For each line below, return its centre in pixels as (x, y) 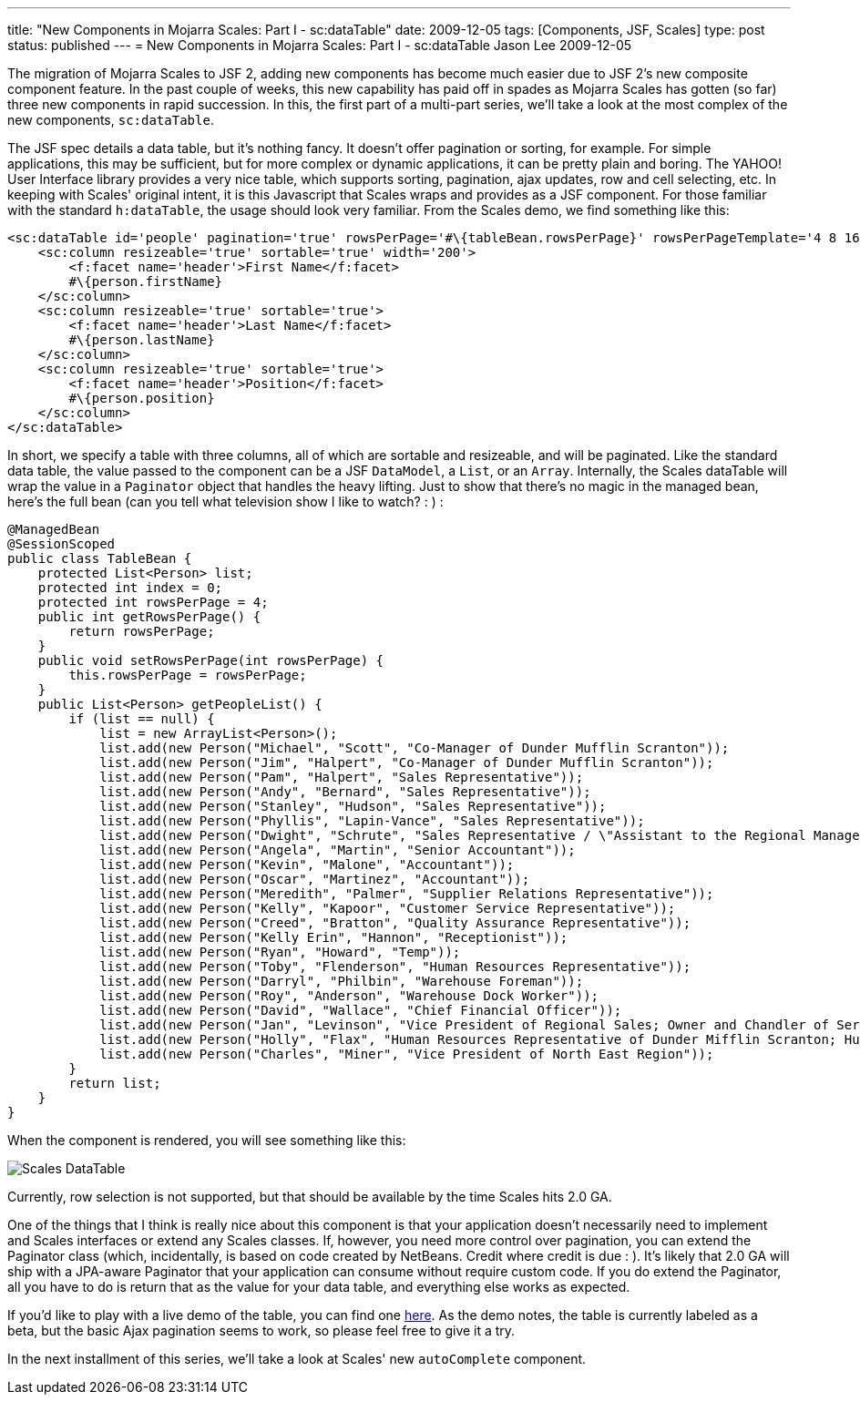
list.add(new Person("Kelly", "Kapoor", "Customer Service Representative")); (388, 908)
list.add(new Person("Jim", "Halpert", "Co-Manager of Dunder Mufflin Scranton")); (407, 762)
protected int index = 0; (130, 588)
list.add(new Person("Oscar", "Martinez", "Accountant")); (315, 879)
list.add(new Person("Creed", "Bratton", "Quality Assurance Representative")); (395, 923)
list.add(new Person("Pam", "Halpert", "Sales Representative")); (342, 777)
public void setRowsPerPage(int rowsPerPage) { (211, 660)
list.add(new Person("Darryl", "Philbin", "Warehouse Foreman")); (342, 981)
